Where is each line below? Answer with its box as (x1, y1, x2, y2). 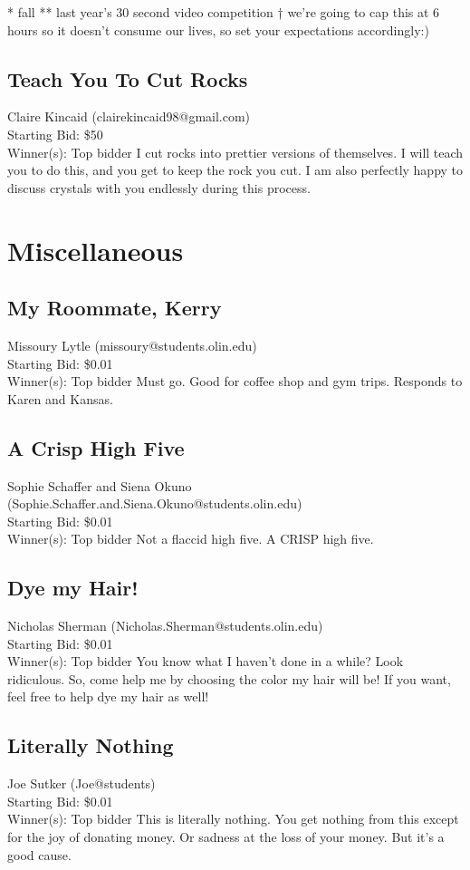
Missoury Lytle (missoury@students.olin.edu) (7, 335, 257, 354)
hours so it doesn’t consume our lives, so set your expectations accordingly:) (7, 20, 429, 39)
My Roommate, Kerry (7, 294, 222, 322)
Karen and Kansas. (7, 389, 113, 408)
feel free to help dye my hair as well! (7, 687, 209, 706)
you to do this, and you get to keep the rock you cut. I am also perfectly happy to (7, 160, 464, 179)
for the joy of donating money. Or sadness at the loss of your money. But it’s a (7, 827, 445, 846)
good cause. (7, 845, 72, 864)
